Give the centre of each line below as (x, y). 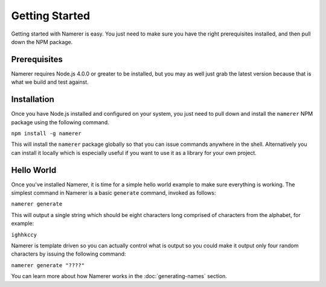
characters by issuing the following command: (69, 254)
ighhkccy (24, 235)
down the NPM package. (42, 42)
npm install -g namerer (46, 133)
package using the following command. (60, 122)
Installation (33, 99)
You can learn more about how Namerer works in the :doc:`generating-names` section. (119, 276)
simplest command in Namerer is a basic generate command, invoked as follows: (113, 193)
